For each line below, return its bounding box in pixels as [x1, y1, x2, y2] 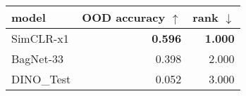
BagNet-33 [11, 50, 63, 67]
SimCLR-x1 [11, 30, 69, 46]
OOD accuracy [82, 9, 166, 25]
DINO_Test [11, 71, 71, 87]
